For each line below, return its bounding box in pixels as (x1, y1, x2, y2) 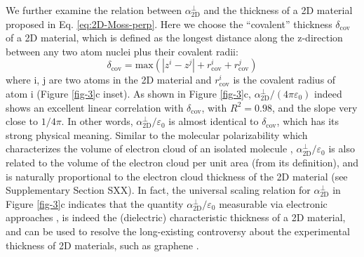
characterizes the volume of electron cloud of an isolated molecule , (6, 141, 293, 156)
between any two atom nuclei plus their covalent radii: (6, 44, 238, 58)
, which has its (276, 114, 339, 128)
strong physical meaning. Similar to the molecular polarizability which (6, 127, 308, 142)
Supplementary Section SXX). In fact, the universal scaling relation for (6, 183, 311, 197)
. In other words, (61, 114, 133, 128)
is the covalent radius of (233, 72, 336, 87)
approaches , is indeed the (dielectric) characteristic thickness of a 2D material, (6, 210, 346, 225)
